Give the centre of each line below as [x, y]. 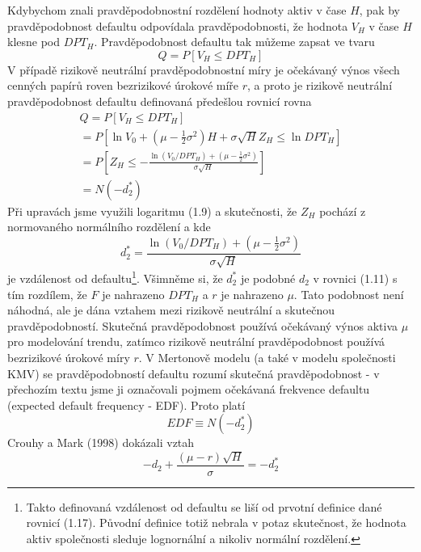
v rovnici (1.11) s [355, 278]
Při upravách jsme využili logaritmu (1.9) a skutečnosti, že [152, 211]
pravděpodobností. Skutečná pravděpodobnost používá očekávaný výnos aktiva [202, 325]
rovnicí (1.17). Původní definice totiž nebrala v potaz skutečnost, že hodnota [216, 523]
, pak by [379, 10]
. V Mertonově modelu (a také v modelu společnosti [267, 357]
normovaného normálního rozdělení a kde [109, 227]
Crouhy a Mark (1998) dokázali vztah [101, 442]
